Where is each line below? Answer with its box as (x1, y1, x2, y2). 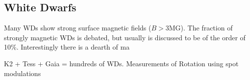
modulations (4, 68, 41, 78)
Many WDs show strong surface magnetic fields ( (4, 23, 151, 33)
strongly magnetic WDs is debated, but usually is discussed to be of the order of (4, 32, 246, 42)
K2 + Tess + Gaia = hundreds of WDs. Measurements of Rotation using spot (4, 58, 239, 68)
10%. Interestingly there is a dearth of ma (4, 42, 130, 52)
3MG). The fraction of (165, 23, 233, 33)
